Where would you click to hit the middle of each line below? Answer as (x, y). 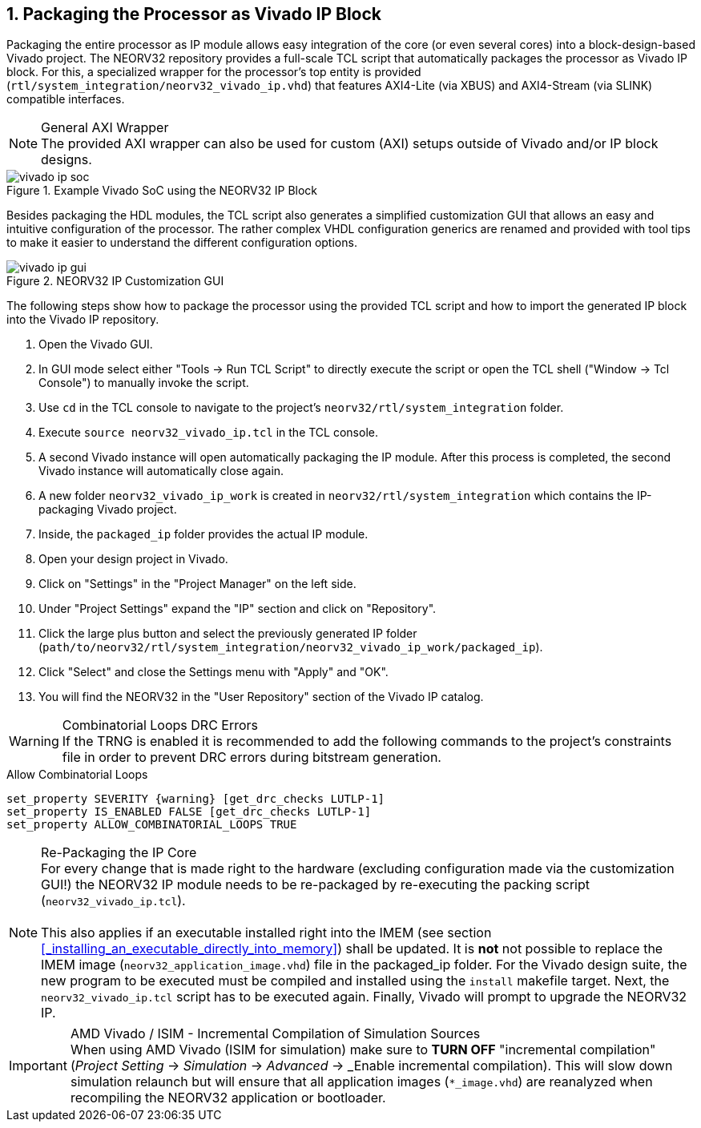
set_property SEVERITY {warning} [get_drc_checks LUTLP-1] (196, 799)
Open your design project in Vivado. (133, 559)
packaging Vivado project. (108, 510)
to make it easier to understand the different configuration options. (182, 243)
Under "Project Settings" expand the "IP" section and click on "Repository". (238, 609)
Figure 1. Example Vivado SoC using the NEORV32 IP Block (162, 191)
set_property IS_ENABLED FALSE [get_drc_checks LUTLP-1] (189, 812)
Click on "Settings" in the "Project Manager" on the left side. (197, 584)
